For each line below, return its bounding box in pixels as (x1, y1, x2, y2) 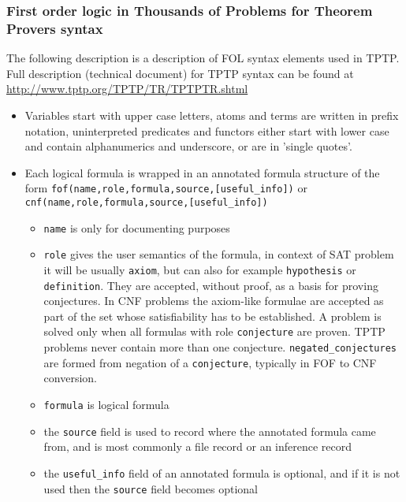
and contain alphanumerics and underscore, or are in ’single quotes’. (24, 138, 352, 154)
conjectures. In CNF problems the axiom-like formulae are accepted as (43, 292, 384, 309)
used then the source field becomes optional (43, 480, 258, 496)
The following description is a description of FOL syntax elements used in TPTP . (6, 50, 400, 66)
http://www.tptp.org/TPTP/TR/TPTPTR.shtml (6, 80, 248, 97)
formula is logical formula (43, 396, 169, 412)
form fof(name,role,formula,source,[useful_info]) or (24, 180, 307, 196)
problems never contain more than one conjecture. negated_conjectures (43, 339, 397, 355)
